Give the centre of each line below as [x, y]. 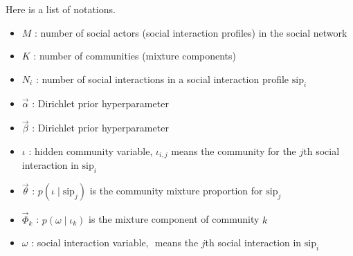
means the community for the [234, 150]
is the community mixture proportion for [176, 191]
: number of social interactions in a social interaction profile [162, 79]
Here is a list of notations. [61, 9]
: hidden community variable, [91, 150]
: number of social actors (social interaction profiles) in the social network [191, 32]
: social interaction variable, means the [115, 243]
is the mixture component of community [174, 219]
